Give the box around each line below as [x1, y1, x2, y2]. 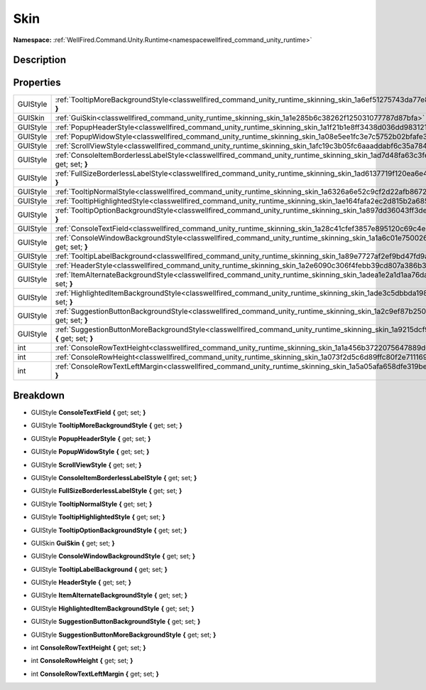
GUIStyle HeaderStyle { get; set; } [31, 578, 131, 587]
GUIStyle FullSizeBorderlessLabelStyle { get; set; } [31, 487, 182, 495]
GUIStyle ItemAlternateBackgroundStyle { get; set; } [31, 591, 188, 600]
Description [13, 54, 67, 66]
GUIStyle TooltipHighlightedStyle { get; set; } [31, 513, 166, 521]
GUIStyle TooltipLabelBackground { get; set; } [31, 565, 168, 573]
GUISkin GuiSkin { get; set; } [31, 538, 115, 547]
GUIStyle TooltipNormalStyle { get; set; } [31, 499, 153, 508]
